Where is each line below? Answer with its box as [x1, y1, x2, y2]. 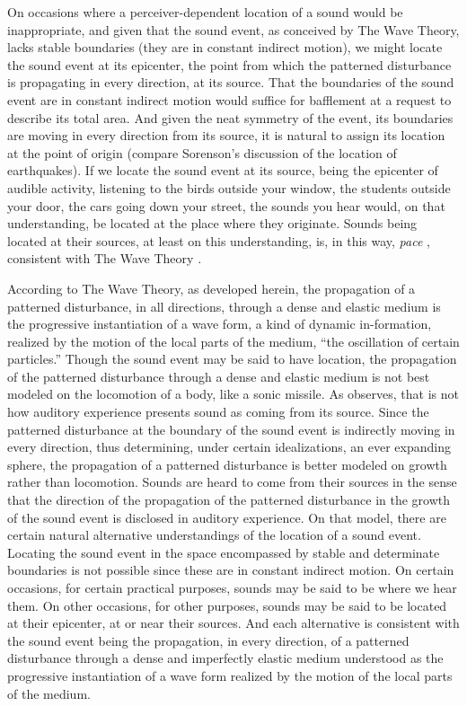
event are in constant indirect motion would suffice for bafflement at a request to [7, 90, 452, 109]
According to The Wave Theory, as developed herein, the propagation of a [7, 278, 416, 297]
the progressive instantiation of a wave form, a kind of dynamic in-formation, [7, 314, 432, 333]
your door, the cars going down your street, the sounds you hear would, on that [7, 196, 445, 215]
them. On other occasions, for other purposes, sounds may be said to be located [7, 596, 447, 614]
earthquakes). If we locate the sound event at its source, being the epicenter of [7, 161, 438, 180]
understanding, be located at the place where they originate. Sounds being [7, 214, 418, 233]
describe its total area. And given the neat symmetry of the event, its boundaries [7, 108, 454, 127]
